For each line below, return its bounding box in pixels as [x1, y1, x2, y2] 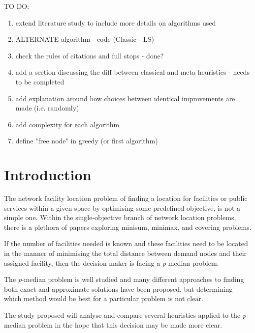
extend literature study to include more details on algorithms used [15, 17, 216, 28]
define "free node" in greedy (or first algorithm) [15, 136, 158, 146]
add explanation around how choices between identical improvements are [15, 93, 235, 103]
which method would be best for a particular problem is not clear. [4, 293, 203, 304]
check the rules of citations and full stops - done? [15, 50, 164, 60]
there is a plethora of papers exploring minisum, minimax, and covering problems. [4, 222, 252, 232]
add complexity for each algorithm [15, 119, 120, 129]
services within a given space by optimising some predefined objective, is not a [4, 202, 241, 213]
